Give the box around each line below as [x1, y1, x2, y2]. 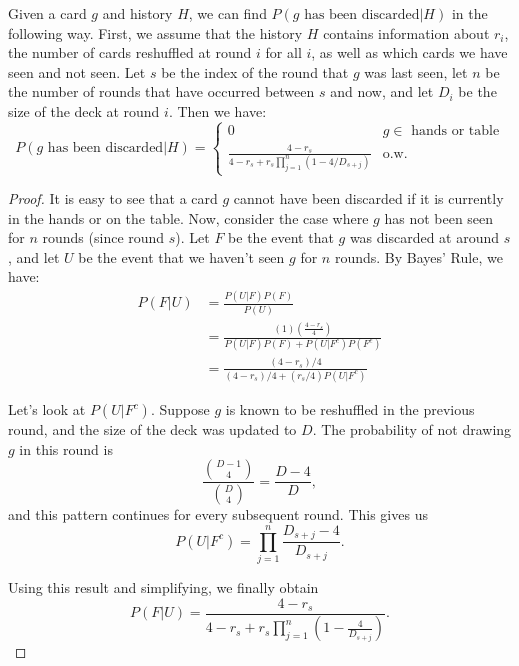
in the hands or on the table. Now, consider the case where [8, 207, 369, 228]
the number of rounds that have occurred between [8, 81, 315, 102]
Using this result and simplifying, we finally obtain [8, 576, 319, 597]
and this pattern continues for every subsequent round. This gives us [8, 504, 428, 525]
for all [265, 42, 302, 63]
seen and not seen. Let [8, 61, 146, 82]
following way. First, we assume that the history [8, 22, 303, 43]
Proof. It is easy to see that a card [8, 188, 218, 209]
